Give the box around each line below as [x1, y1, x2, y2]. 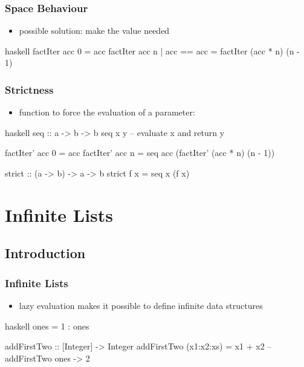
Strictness [5, 82, 54, 97]
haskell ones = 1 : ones [5, 319, 89, 332]
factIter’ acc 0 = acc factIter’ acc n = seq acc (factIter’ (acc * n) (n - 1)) [5, 146, 275, 159]
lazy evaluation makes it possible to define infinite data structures [19, 299, 263, 311]
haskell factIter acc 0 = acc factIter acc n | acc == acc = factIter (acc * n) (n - [5, 44, 300, 57]
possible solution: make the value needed [19, 24, 170, 37]
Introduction [5, 244, 86, 262]
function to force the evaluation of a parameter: [19, 106, 195, 119]
